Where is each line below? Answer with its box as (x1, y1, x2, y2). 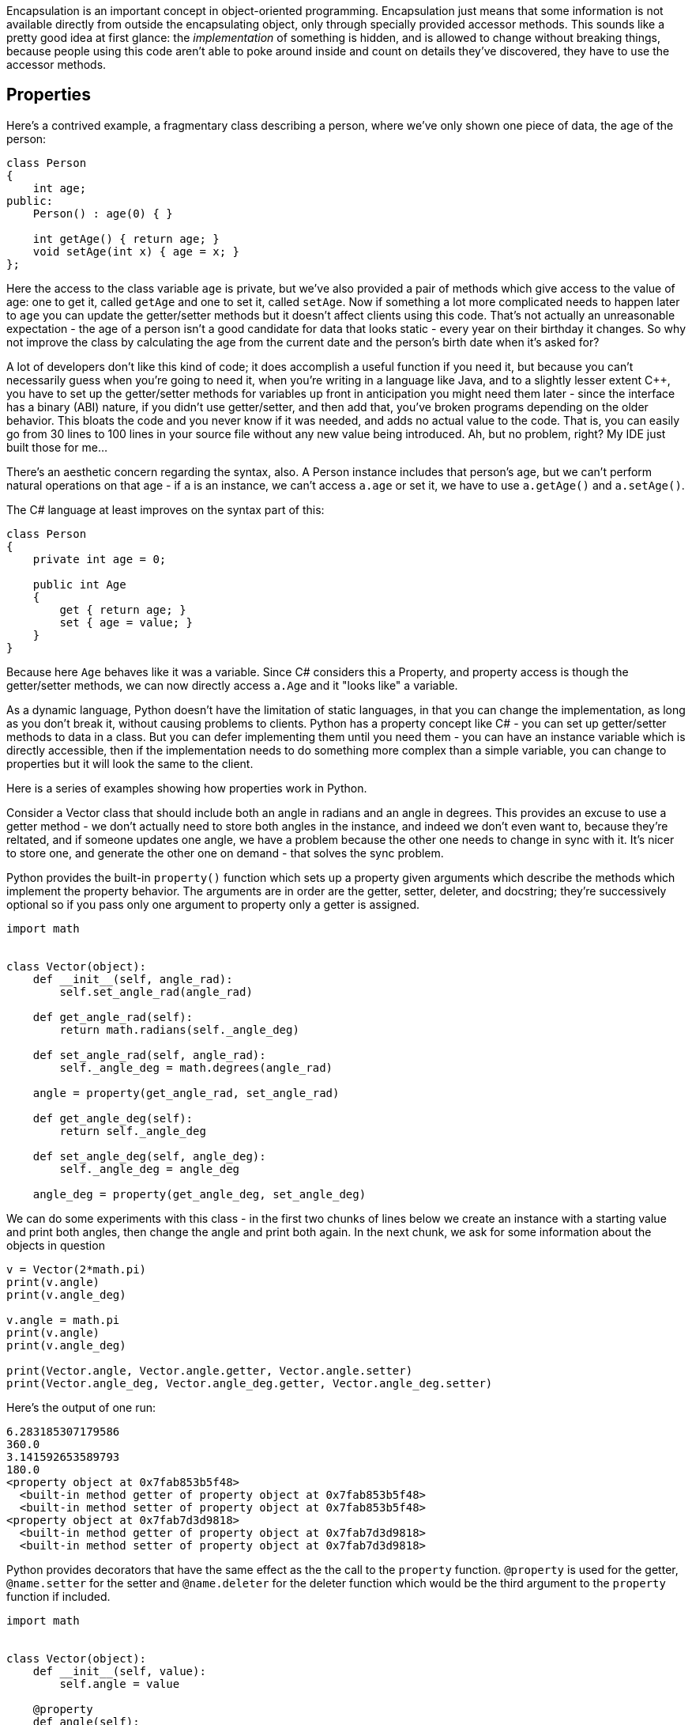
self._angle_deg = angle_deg (59, 1162, 240, 1175)
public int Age (32, 577, 126, 591)
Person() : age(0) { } (32, 206, 173, 220)
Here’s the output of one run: (6, 1400, 156, 1414)
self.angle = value (59, 1677, 180, 1690)
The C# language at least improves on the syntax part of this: (6, 502, 325, 516)
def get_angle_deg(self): (32, 1111, 194, 1125)
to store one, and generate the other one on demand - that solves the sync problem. (6, 845, 444, 860)
